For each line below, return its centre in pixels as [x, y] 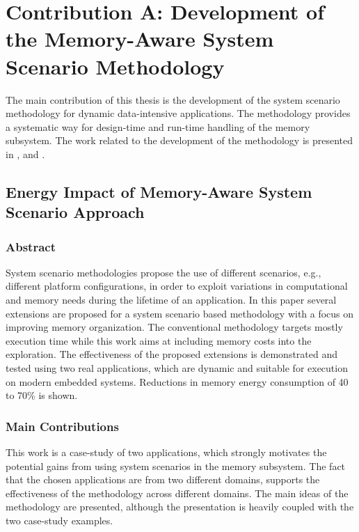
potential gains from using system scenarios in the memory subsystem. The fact [176, 465]
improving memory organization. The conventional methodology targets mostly [174, 327]
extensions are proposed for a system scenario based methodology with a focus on [180, 313]
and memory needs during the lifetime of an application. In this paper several [171, 300]
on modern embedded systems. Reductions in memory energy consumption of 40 [177, 381]
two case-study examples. [59, 520]
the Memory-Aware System [140, 39]
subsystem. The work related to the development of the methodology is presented [179, 140]
